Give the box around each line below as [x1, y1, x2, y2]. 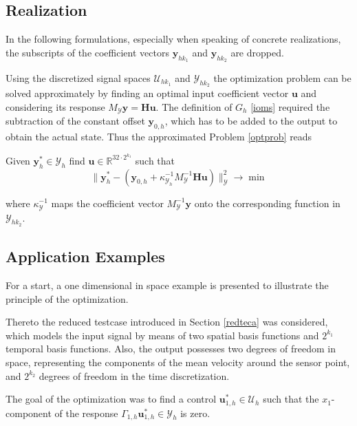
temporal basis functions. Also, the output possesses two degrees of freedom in [6, 341, 336, 356]
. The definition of [155, 99, 232, 114]
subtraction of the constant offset [6, 114, 145, 128]
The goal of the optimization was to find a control [6, 392, 217, 406]
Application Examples [6, 246, 165, 267]
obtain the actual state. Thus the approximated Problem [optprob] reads [6, 129, 312, 144]
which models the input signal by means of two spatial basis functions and [6, 328, 319, 342]
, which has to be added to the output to [164, 114, 338, 128]
